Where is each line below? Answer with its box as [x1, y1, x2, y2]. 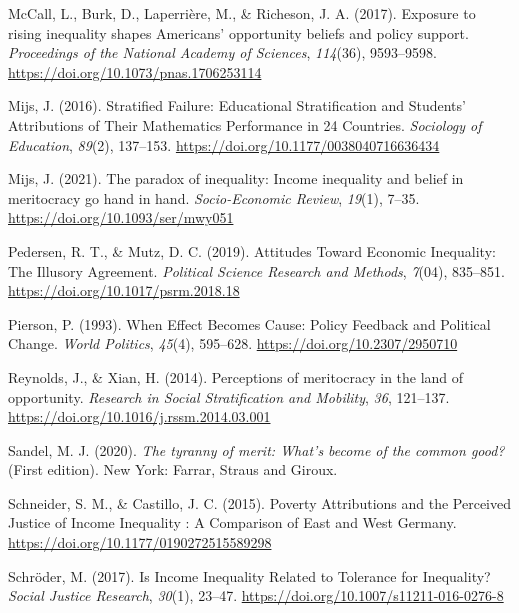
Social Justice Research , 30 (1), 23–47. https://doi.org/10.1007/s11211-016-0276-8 [8, 585, 504, 606]
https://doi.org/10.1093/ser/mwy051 [8, 207, 234, 228]
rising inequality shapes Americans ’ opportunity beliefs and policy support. [8, 22, 469, 43]
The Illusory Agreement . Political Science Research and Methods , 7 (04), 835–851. [8, 260, 505, 281]
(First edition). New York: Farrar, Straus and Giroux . [8, 459, 338, 480]
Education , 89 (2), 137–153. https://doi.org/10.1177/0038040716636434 [8, 134, 440, 155]
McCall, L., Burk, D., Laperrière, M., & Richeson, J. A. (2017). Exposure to [8, 3, 476, 23]
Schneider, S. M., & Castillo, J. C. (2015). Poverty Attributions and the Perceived [8, 492, 511, 513]
